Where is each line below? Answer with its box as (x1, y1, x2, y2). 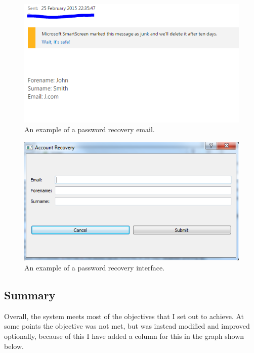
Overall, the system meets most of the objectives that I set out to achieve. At (4, 310, 244, 321)
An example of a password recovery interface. (24, 262, 165, 272)
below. (4, 340, 24, 351)
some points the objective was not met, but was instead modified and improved (4, 321, 250, 331)
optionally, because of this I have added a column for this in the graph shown (4, 330, 244, 341)
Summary (4, 287, 56, 302)
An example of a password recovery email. (24, 124, 155, 135)
